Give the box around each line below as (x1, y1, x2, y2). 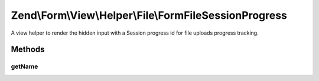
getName (11, 62, 38, 70)
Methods (11, 45, 45, 55)
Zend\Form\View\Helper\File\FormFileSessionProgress (11, 9, 288, 22)
